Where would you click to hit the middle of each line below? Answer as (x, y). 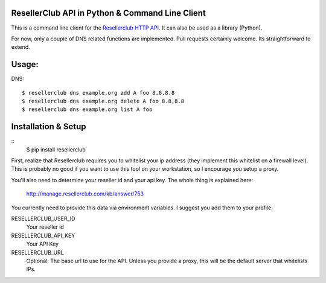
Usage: (25, 64)
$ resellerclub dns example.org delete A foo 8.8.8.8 (103, 101)
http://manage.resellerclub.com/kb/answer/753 (85, 194)
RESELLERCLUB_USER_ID (43, 219)
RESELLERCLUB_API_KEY (43, 235)
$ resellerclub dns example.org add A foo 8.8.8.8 (98, 93)
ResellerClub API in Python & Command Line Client (109, 13)
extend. (21, 47)
